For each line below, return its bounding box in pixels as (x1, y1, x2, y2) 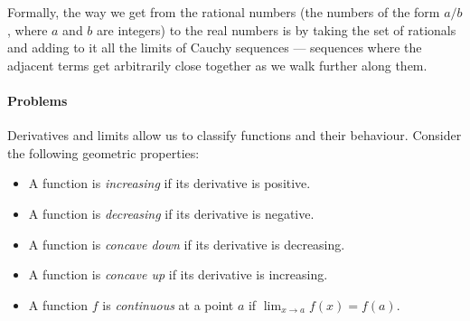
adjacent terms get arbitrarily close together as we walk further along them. (7, 55, 428, 74)
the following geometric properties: (7, 143, 200, 162)
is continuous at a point (102, 295, 234, 314)
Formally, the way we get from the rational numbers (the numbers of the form (7, 3, 440, 21)
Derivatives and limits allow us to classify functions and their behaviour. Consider (7, 126, 462, 145)
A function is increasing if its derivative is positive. (28, 174, 311, 193)
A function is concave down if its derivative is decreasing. (28, 234, 345, 253)
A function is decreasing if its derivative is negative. (28, 203, 315, 222)
